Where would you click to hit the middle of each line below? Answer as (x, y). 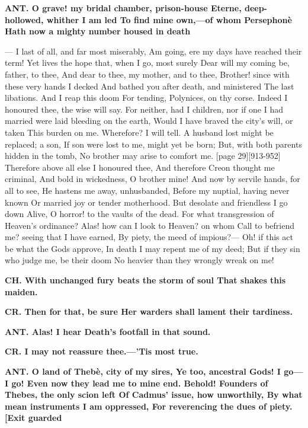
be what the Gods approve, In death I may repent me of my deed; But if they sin (153, 248)
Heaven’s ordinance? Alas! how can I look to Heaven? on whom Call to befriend (150, 225)
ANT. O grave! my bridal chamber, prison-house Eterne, (123, 8)
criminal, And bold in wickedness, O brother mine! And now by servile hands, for (153, 179)
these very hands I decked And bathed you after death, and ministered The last (150, 86)
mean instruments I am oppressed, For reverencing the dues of (136, 406)
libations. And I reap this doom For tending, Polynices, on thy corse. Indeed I (146, 98)
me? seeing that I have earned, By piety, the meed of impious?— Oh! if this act (149, 237)
